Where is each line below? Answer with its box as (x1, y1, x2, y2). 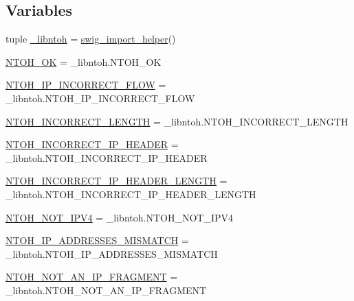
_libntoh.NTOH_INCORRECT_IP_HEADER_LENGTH (5, 186, 256, 201)
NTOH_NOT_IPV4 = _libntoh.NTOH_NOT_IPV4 (5, 210, 233, 224)
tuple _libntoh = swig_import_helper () (5, 32, 176, 46)
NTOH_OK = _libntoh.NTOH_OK (5, 54, 162, 69)
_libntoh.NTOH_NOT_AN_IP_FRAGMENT (5, 282, 207, 297)
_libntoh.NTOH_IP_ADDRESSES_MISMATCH (5, 246, 218, 261)
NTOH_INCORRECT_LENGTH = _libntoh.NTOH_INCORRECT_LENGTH (5, 114, 349, 128)
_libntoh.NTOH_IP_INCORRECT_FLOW (5, 91, 195, 105)
